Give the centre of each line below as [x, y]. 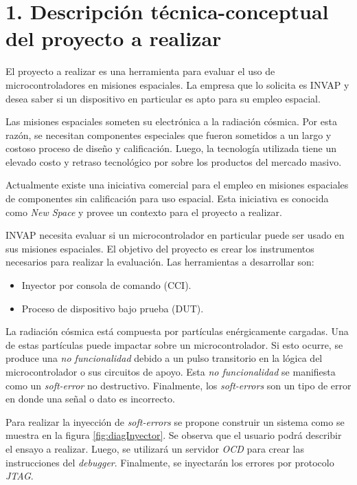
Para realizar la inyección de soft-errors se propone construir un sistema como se [175, 421]
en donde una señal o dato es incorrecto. [90, 399]
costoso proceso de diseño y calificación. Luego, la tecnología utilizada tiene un [171, 148]
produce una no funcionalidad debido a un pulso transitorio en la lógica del [164, 358]
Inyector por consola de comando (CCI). [106, 285]
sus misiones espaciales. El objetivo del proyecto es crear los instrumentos [160, 248]
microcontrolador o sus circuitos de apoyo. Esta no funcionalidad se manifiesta [171, 371]
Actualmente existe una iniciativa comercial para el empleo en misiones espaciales [177, 185]
